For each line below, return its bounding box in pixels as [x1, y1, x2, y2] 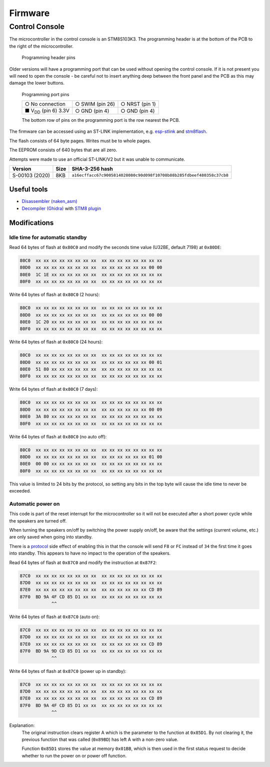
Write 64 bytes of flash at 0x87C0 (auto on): [9, 614, 100, 620]
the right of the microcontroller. [9, 43, 73, 49]
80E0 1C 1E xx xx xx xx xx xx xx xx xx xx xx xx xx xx [19, 272, 162, 278]
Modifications [9, 218, 54, 227]
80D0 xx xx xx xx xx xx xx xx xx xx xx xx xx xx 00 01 [19, 359, 162, 365]
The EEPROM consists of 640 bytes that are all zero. [9, 147, 117, 153]
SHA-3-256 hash [71, 165, 113, 172]
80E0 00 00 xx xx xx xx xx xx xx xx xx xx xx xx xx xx [19, 461, 162, 467]
